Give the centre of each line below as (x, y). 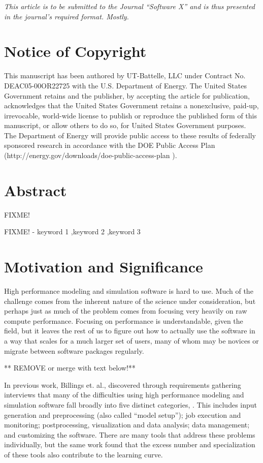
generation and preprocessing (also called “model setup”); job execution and (123, 414)
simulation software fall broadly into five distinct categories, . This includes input (130, 405)
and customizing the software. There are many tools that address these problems (130, 434)
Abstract (36, 190)
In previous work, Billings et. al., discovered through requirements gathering (123, 384)
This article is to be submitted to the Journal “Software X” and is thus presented (129, 6)
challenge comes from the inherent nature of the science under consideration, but (130, 301)
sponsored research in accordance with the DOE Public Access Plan (110, 145)
